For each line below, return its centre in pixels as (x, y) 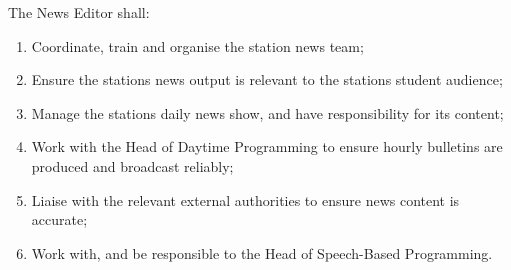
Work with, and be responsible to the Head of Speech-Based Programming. (262, 252)
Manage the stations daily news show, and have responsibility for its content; (267, 112)
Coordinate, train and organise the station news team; (197, 45)
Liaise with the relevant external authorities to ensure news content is (245, 199)
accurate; (59, 219)
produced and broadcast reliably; (132, 165)
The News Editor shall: (79, 12)
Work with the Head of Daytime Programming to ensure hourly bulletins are (267, 146)
